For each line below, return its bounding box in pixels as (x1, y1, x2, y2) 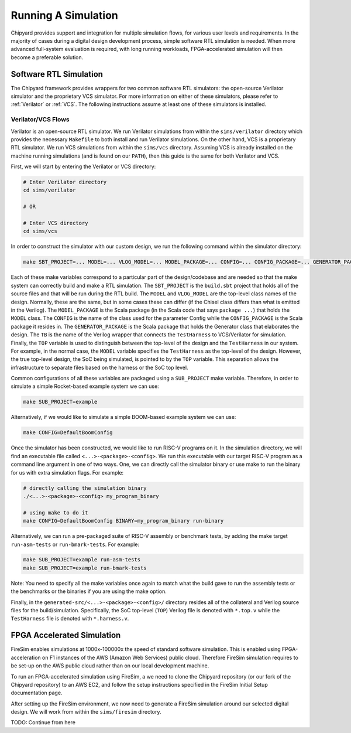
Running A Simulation (11, 9, 118, 22)
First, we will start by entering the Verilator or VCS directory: (11, 163, 156, 170)
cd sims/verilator (23, 187, 76, 193)
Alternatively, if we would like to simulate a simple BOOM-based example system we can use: (11, 414, 236, 421)
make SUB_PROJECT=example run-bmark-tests (23, 564, 147, 571)
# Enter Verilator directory (23, 179, 107, 186)
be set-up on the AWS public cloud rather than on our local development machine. (11, 662, 209, 669)
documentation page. (11, 689, 63, 697)
